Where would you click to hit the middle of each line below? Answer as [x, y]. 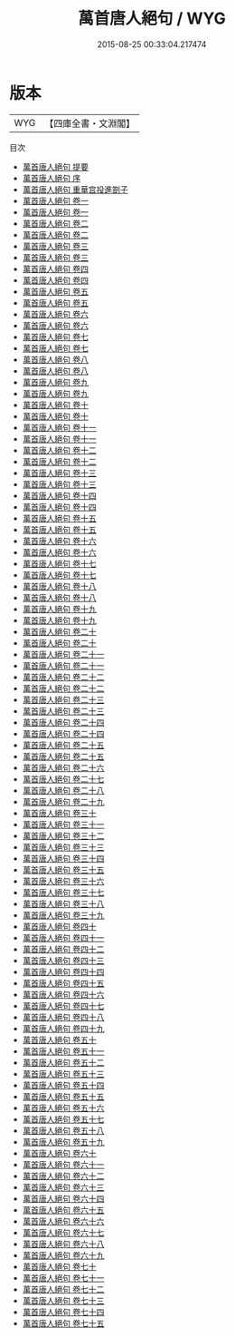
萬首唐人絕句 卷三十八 [63, 903]
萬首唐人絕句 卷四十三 [63, 960]
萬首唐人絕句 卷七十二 [63, 1289]
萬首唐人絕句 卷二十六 [63, 767]
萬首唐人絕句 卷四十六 [63, 994]
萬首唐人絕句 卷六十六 [63, 1221]
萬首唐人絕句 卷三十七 [63, 892]
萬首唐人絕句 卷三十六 [63, 881]
